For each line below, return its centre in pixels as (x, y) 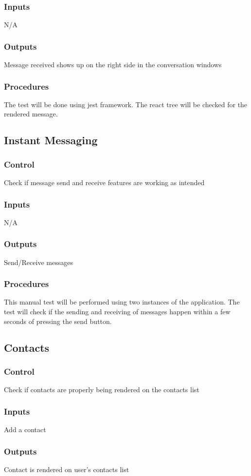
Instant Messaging (51, 140)
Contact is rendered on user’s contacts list (67, 469)
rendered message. (31, 114)
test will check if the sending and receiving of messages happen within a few (117, 312)
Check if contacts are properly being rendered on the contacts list (102, 390)
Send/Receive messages (38, 262)
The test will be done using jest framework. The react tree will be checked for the (126, 104)
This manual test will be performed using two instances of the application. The (122, 302)
